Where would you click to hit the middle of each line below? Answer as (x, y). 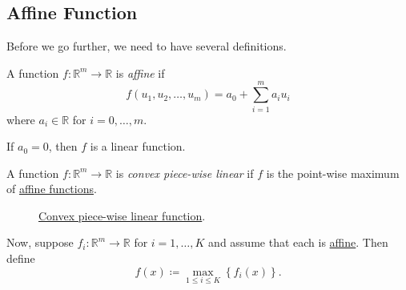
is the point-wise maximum (333, 173)
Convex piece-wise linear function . (122, 215)
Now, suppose (40, 242)
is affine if (140, 72)
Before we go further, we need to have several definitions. (147, 46)
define (21, 258)
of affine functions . (52, 189)
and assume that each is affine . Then (298, 242)
